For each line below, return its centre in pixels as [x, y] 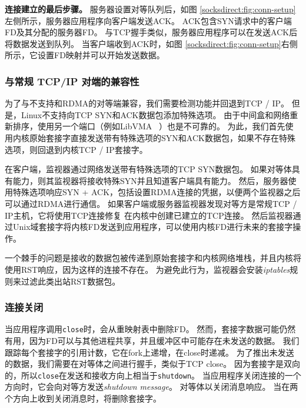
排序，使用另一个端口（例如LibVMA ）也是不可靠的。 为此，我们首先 [149, 126]
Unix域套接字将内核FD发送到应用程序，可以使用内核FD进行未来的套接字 [153, 227]
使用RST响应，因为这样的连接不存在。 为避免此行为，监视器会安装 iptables [147, 269]
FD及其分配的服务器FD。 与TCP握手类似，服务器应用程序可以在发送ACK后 [151, 32]
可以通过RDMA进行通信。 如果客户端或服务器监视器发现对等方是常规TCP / [151, 203]
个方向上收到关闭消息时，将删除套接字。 [83, 398]
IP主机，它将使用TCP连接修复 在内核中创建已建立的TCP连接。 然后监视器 [149, 215]
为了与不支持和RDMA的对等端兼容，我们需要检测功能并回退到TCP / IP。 [147, 103]
